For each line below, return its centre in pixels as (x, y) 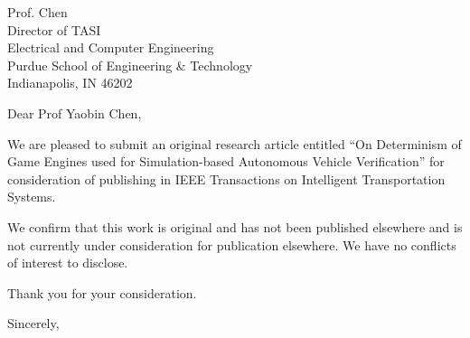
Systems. (32, 197)
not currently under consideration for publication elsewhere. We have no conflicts (232, 244)
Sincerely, (33, 323)
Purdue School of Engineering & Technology (130, 65)
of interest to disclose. (68, 263)
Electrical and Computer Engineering (111, 47)
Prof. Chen (38, 12)
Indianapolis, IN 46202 (70, 83)
